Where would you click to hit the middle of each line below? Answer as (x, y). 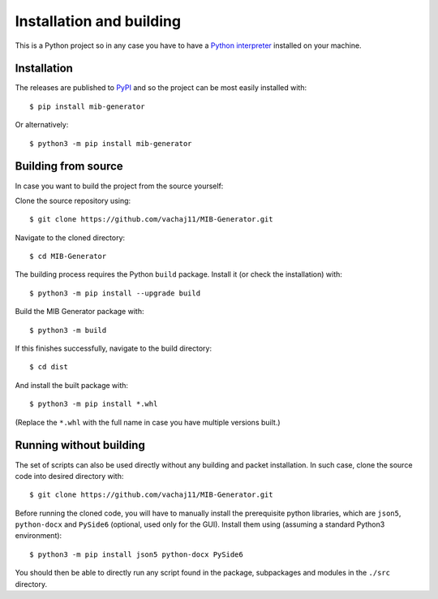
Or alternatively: (42, 125)
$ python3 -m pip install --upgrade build (115, 293)
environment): (39, 536)
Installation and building (98, 21)
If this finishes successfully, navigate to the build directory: (114, 348)
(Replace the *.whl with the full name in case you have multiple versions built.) (148, 422)
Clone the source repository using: (73, 200)
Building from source (69, 166)
